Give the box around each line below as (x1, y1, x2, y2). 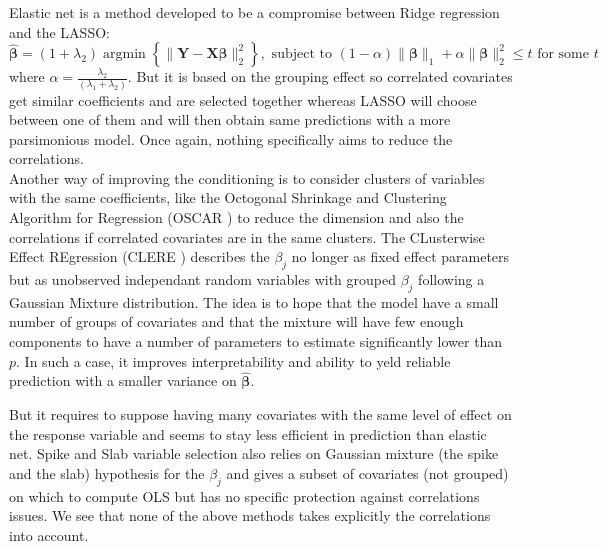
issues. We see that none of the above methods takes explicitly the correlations (9, 505, 491, 526)
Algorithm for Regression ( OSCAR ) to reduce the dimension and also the (9, 207, 464, 228)
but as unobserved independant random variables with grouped (9, 269, 397, 290)
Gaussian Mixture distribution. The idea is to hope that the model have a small (9, 291, 499, 312)
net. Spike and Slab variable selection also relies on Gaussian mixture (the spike (9, 443, 499, 464)
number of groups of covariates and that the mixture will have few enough (9, 311, 464, 332)
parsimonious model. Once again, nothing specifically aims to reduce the (9, 128, 453, 149)
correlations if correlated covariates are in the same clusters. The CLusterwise (9, 226, 485, 247)
